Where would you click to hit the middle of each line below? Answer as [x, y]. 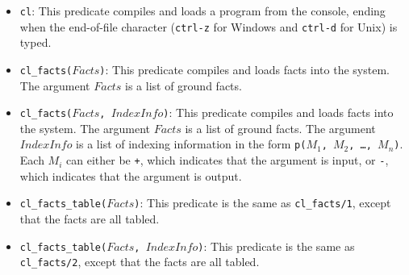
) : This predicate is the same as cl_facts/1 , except [263, 203]
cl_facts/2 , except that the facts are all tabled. [140, 262]
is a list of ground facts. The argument [280, 128]
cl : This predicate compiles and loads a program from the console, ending [202, 10]
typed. [35, 42]
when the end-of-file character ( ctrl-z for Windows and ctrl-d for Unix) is [209, 26]
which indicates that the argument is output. [131, 175]
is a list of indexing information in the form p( [191, 144]
